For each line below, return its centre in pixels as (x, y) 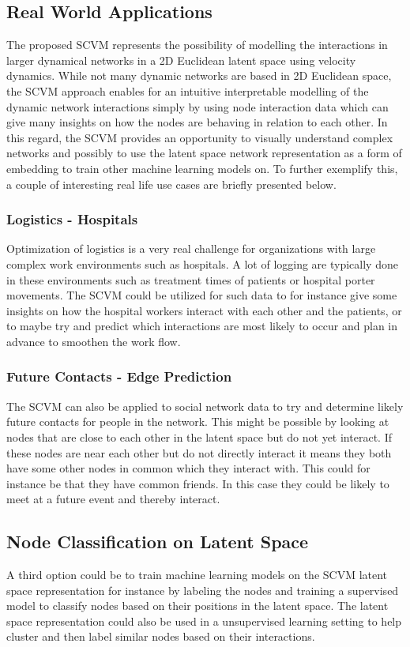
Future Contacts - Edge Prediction (119, 376)
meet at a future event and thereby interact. (113, 499)
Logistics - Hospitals (72, 219)
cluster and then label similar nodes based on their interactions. (161, 636)
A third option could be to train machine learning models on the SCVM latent (197, 575)
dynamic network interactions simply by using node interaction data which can (197, 106)
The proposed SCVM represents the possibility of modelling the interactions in (197, 45)
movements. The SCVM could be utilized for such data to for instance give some (202, 295)
